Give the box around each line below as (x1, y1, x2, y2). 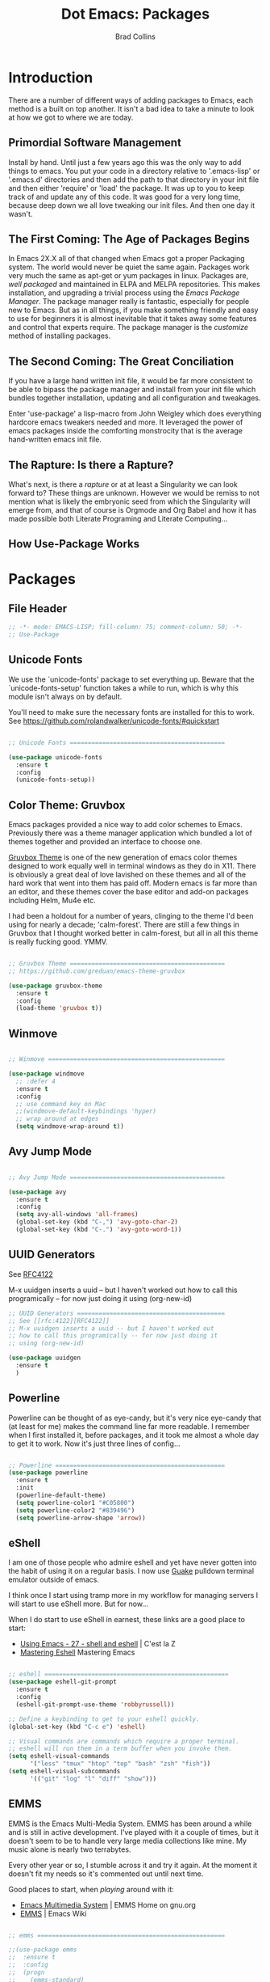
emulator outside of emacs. (8, 1574, 99, 1585)
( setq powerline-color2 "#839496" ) (15, 1506, 135, 1515)
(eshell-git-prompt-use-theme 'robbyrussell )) (15, 1700, 175, 1709)
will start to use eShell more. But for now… (8, 1599, 149, 1609)
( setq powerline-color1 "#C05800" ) (15, 1498, 135, 1507)
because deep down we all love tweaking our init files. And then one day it (8, 200, 255, 210)
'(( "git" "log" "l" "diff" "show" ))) (29, 1774, 157, 1783)
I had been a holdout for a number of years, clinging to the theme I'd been (8, 911, 254, 921)
